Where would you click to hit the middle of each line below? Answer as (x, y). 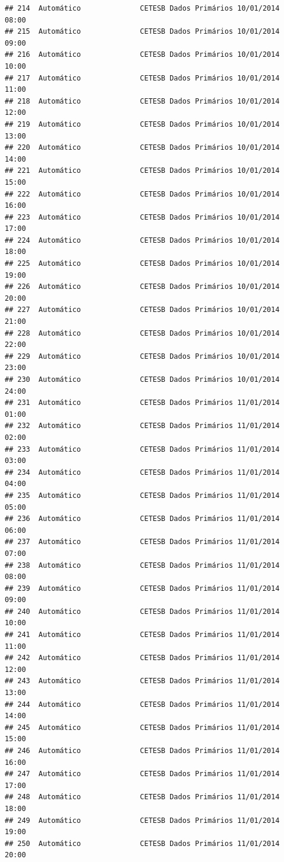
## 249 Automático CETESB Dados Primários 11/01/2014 (142, 820)
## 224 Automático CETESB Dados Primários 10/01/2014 (142, 240)
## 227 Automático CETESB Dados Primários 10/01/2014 (142, 310)
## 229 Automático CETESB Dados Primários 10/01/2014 (142, 356)
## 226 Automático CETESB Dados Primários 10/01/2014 (142, 287)
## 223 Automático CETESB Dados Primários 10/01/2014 (142, 217)
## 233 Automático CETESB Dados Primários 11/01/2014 (142, 449)
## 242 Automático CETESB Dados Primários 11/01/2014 (142, 658)
